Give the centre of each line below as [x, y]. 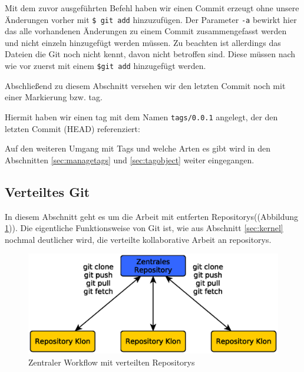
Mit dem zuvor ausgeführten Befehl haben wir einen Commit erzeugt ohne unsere [152, 8]
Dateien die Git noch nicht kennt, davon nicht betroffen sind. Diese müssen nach [150, 54]
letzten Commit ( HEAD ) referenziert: [72, 128]
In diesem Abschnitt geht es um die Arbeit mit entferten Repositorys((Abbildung [152, 216]
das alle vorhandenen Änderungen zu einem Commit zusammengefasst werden [146, 31]
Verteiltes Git [47, 191]
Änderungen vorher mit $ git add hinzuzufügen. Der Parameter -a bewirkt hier [151, 19]
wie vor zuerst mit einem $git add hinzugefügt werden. [105, 66]
